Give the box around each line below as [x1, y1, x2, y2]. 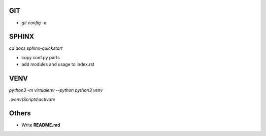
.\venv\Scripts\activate [9, 96, 55, 102]
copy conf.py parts [21, 54, 60, 60]
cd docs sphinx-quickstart [9, 45, 63, 51]
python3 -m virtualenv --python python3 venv [9, 87, 103, 93]
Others [9, 109, 31, 118]
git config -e [21, 20, 47, 26]
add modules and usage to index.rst [21, 62, 95, 68]
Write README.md [21, 122, 60, 128]
